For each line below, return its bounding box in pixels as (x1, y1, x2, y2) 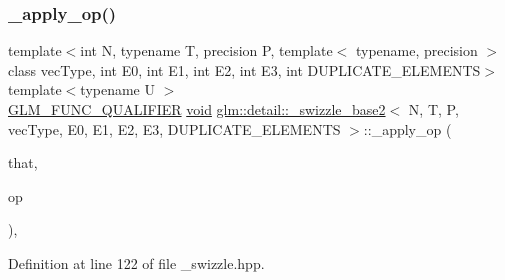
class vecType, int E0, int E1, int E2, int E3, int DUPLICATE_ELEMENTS (8, 59, 481, 80)
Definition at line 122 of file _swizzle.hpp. (8, 252, 265, 273)
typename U (80, 79, 155, 100)
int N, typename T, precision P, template (80, 40, 333, 61)
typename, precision (355, 40, 478, 61)
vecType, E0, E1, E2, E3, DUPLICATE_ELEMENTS (8, 118, 341, 139)
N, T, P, (408, 99, 459, 119)
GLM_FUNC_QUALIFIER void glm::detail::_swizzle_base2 (8, 99, 386, 119)
